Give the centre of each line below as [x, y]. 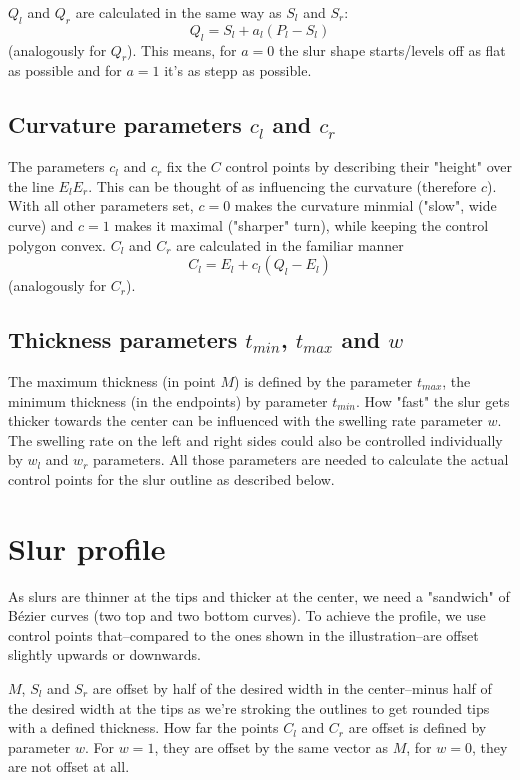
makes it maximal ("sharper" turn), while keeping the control [301, 224]
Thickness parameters [123, 339]
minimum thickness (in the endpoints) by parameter [168, 400]
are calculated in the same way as [178, 12]
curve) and [41, 224]
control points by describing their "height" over [368, 166]
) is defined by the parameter [323, 380]
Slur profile [87, 547]
